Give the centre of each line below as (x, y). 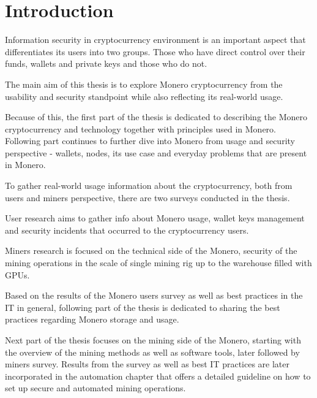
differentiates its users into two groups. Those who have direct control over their (155, 51)
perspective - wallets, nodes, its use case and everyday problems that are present (156, 152)
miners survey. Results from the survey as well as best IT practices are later (147, 364)
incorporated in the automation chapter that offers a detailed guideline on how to (158, 376)
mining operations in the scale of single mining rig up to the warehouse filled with (158, 263)
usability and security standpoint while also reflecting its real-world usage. (144, 96)
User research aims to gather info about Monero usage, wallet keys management (155, 218)
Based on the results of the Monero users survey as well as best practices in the (154, 295)
